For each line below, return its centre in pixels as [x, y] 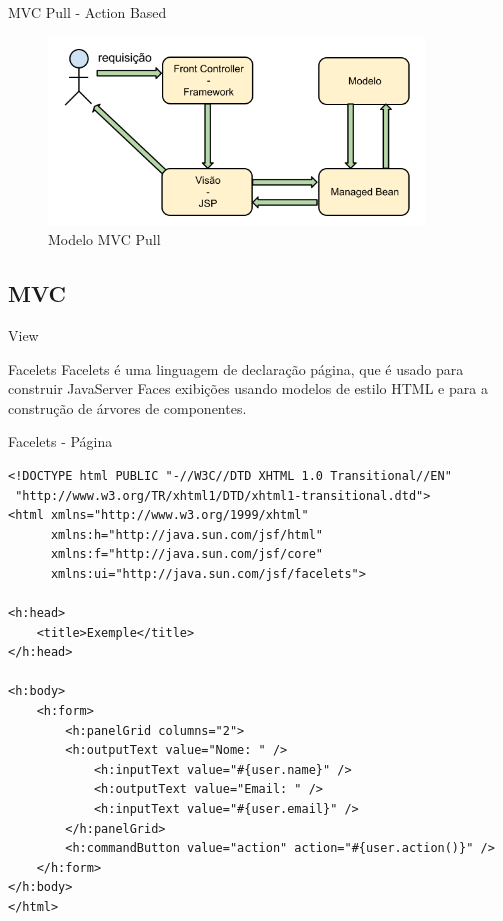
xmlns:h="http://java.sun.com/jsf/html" [186, 534]
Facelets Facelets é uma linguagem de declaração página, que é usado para [236, 368]
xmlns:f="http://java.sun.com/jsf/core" [186, 554]
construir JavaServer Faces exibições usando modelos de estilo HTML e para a [248, 388]
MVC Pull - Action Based [87, 12]
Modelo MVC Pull [104, 239]
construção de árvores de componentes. [127, 407]
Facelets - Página [60, 441]
